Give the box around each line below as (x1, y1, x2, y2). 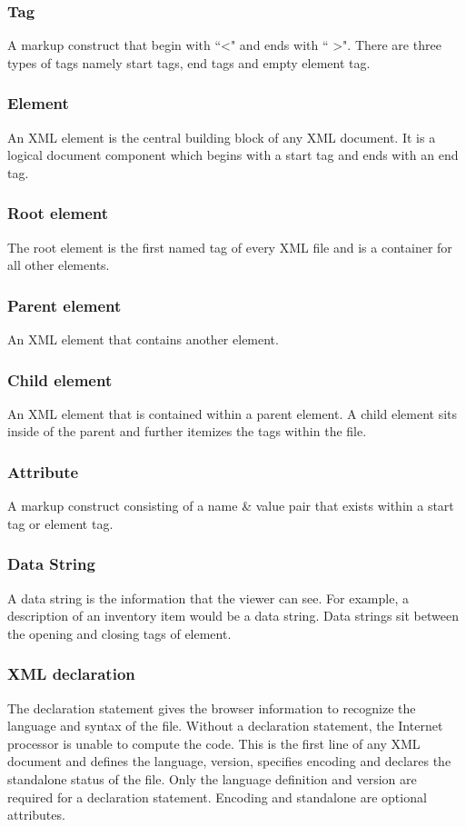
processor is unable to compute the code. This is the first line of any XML (7, 733, 421, 752)
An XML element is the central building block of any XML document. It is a (7, 127, 436, 146)
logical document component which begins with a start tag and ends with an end (7, 145, 459, 164)
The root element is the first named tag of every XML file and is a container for (7, 237, 452, 256)
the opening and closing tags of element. (7, 623, 232, 643)
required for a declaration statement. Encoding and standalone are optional (7, 787, 427, 806)
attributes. (7, 805, 65, 824)
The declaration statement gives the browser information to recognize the (7, 698, 416, 717)
